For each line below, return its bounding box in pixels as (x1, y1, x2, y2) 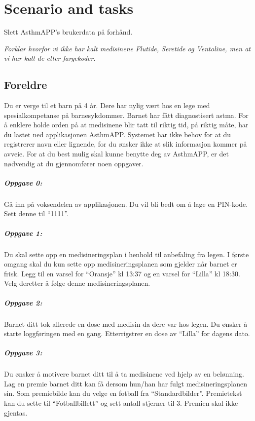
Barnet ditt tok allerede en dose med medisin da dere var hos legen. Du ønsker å (4, 318, 248, 329)
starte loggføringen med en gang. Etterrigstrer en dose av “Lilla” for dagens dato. (4, 328, 250, 339)
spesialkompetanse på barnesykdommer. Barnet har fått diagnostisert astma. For (4, 110, 249, 120)
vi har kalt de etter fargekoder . (4, 53, 96, 63)
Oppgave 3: (4, 347, 42, 358)
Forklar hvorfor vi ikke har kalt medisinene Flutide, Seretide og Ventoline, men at (4, 43, 251, 53)
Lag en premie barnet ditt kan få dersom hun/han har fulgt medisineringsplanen (4, 378, 248, 388)
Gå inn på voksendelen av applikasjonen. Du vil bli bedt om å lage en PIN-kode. (4, 198, 248, 209)
